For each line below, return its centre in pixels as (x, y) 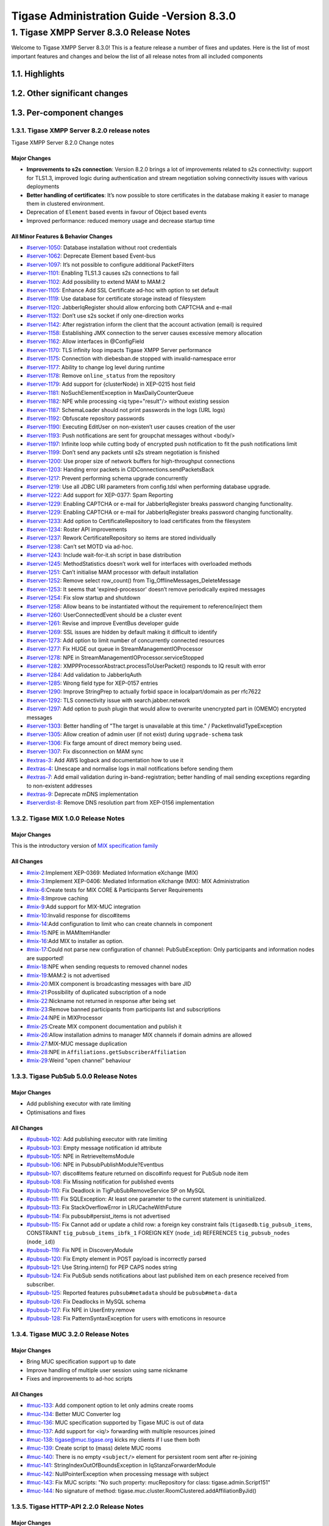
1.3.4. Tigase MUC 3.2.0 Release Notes (70, 1334)
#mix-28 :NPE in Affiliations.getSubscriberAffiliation (106, 1052)
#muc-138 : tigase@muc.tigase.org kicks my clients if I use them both (113, 1440)
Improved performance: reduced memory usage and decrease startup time (121, 220)
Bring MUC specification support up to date (81, 1362)
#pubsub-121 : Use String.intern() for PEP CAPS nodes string (102, 1267)
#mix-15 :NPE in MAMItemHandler (69, 932)
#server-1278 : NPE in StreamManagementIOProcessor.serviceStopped (115, 657)
